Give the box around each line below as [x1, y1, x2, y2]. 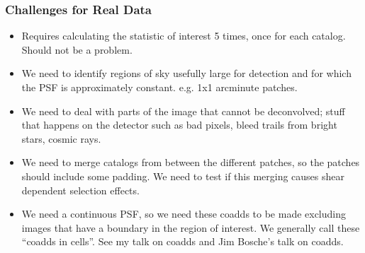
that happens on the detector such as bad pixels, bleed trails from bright [21, 117, 337, 132]
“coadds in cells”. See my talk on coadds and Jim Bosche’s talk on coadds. [21, 234, 344, 249]
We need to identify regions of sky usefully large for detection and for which [21, 66, 352, 81]
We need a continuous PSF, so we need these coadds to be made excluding [21, 206, 347, 221]
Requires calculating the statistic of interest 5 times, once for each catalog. [21, 28, 346, 43]
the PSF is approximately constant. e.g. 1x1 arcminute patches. [21, 80, 298, 94]
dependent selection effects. [21, 182, 140, 197]
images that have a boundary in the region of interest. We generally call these [21, 220, 360, 235]
